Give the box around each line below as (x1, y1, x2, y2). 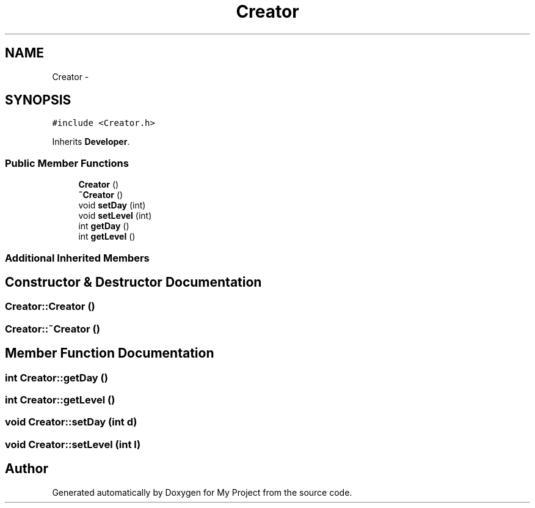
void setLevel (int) (78, 210, 152, 221)
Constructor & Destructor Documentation (5, 274, 262, 290)
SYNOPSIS (5, 92, 71, 108)
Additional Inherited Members (5, 251, 150, 264)
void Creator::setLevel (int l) (5, 438, 141, 451)
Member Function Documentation (5, 345, 214, 361)
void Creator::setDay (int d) (5, 416, 137, 429)
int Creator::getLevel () (5, 394, 115, 406)
